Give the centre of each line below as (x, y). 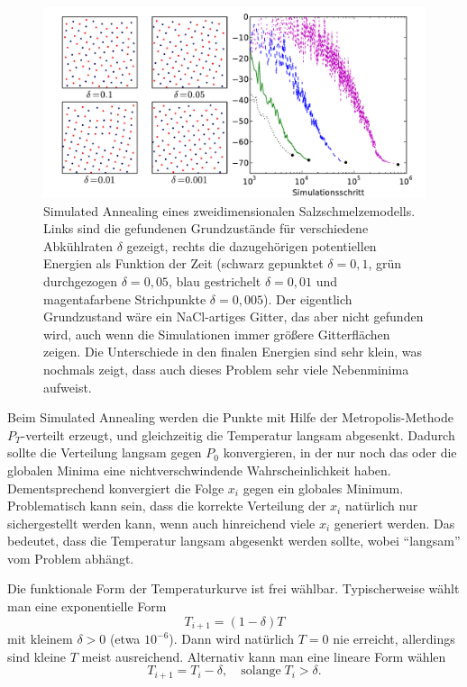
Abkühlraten (78, 245)
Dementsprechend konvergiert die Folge (116, 488)
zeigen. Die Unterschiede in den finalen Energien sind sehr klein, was (233, 352)
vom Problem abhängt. (71, 558)
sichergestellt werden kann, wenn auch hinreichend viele (161, 523)
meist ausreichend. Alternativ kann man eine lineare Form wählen (264, 656)
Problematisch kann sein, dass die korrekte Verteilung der (167, 506)
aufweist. (68, 387)
